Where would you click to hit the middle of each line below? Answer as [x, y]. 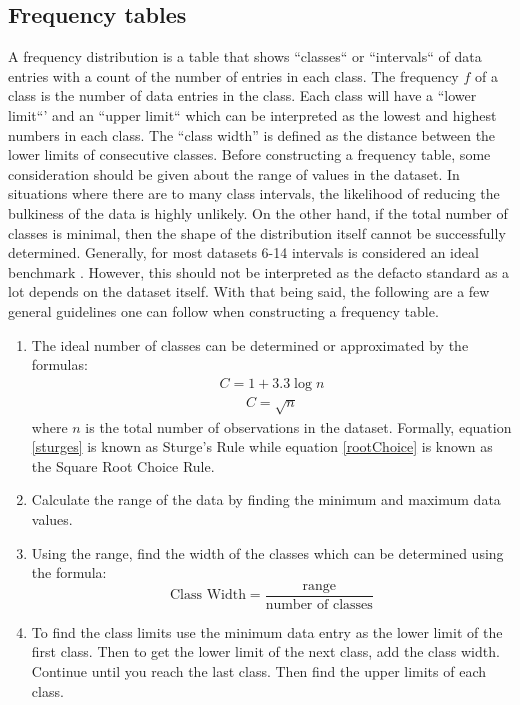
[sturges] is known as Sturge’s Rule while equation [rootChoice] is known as [262, 446]
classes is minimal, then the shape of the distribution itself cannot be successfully [257, 232]
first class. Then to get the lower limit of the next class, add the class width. [265, 651]
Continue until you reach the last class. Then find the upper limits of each [259, 670]
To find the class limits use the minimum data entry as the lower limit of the [267, 631]
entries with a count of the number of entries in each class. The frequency [233, 75]
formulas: [59, 364]
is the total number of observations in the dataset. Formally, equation [298, 426]
